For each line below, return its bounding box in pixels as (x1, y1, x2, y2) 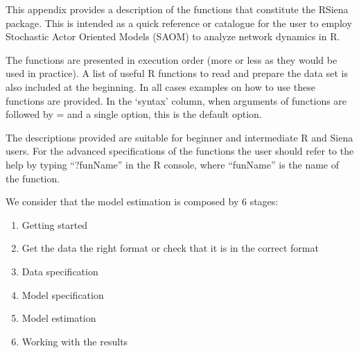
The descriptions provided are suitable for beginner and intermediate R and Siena (6, 130, 353, 144)
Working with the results (21, 334, 128, 348)
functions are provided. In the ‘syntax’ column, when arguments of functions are (6, 93, 347, 107)
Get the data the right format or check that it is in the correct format (21, 241, 319, 255)
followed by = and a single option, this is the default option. (6, 107, 262, 121)
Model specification (21, 287, 104, 302)
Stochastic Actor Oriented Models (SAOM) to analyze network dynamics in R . (6, 29, 340, 44)
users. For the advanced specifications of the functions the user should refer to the (6, 144, 354, 158)
